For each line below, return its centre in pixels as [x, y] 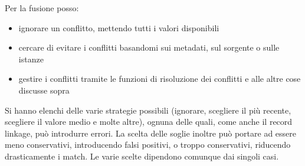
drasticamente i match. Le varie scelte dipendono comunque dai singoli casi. [142, 156]
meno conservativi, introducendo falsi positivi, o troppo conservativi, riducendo [148, 145]
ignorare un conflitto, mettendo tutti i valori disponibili [119, 27]
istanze [31, 59]
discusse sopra [44, 90]
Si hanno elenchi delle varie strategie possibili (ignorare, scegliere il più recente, [148, 110]
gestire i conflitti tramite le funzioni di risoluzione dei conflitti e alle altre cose [160, 79]
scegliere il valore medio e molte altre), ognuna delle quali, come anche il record [149, 122]
